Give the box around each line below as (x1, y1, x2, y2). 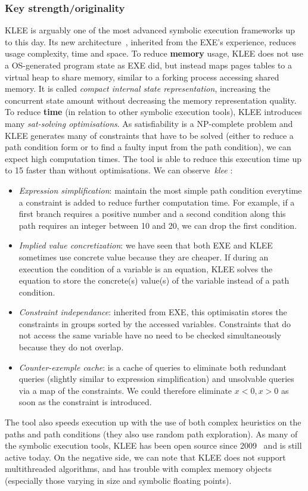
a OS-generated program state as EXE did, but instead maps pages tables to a (5, 59, 293, 71)
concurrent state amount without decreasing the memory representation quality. (5, 94, 297, 106)
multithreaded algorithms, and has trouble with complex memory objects (5, 462, 272, 475)
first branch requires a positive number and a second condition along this (18, 207, 286, 220)
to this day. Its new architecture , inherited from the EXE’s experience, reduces (5, 35, 296, 48)
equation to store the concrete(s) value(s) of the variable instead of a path (18, 274, 290, 287)
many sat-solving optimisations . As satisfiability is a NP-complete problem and (5, 117, 293, 129)
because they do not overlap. (18, 341, 124, 353)
